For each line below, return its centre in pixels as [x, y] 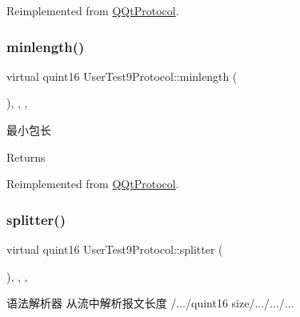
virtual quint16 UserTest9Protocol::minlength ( [122, 76]
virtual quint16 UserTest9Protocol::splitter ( [115, 249]
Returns [26, 156]
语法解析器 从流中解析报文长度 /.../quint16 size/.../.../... [150, 303]
